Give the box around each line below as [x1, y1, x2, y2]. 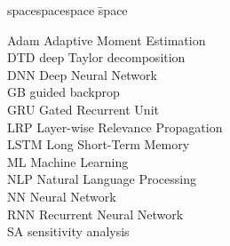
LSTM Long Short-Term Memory [7, 135, 190, 154]
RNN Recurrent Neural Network [7, 204, 184, 223]
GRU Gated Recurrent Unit [7, 99, 159, 118]
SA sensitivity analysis [7, 222, 130, 241]
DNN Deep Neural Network [7, 65, 157, 83]
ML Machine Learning [7, 152, 129, 171]
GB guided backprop [7, 83, 120, 101]
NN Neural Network [7, 186, 116, 205]
